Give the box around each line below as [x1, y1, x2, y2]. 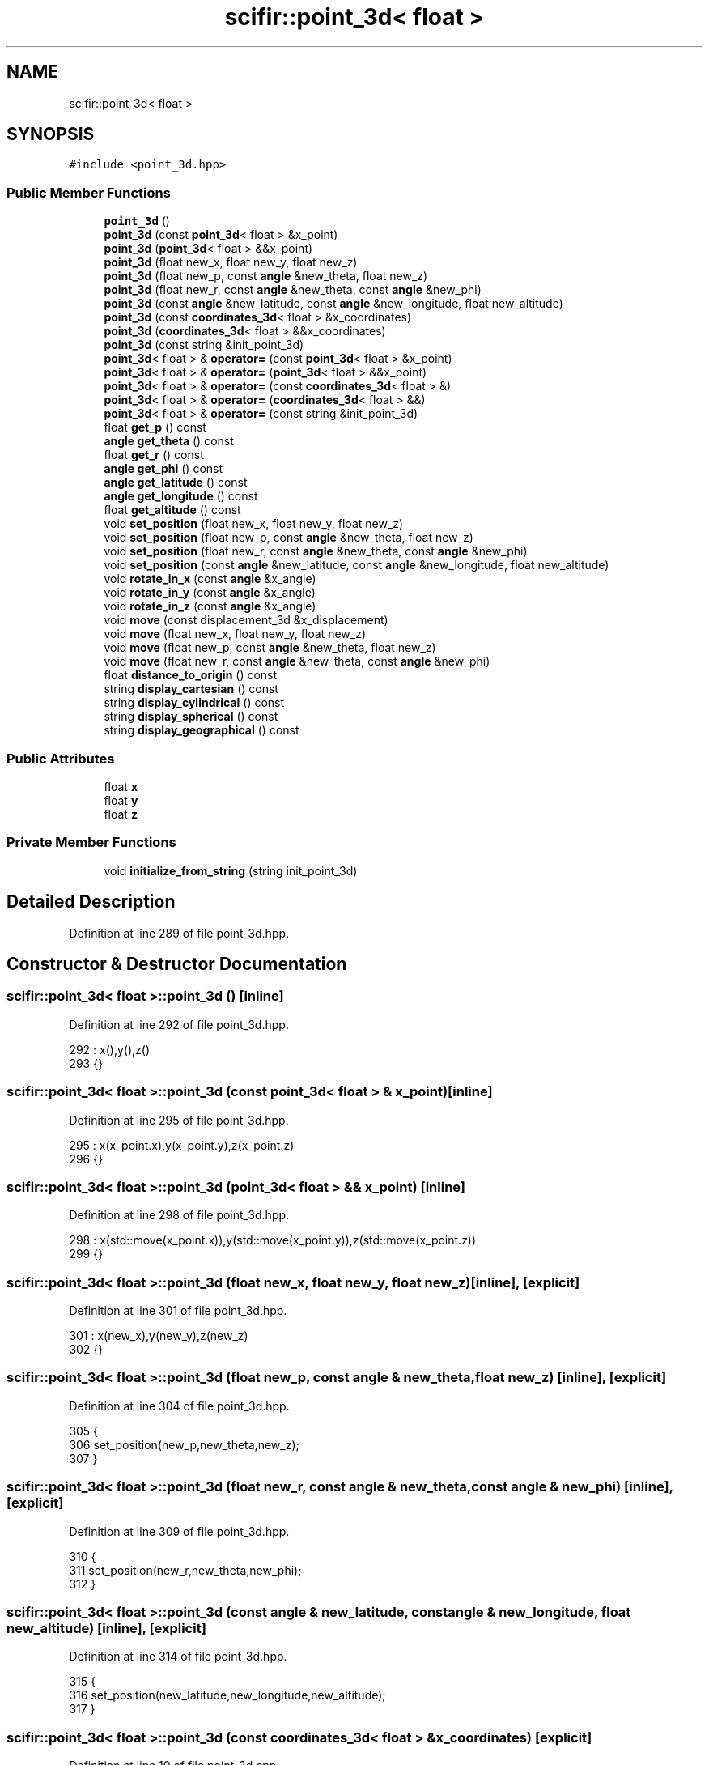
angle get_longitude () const [104, 489, 258, 504]
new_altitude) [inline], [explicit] [6, 1619, 206, 1636]
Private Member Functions [6, 834, 176, 851]
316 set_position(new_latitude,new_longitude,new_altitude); [69, 1688, 386, 1703]
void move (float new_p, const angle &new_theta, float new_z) [104, 640, 436, 655]
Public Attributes [6, 750, 115, 767]
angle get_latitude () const [104, 475, 248, 490]
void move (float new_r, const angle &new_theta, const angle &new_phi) [104, 654, 490, 669]
